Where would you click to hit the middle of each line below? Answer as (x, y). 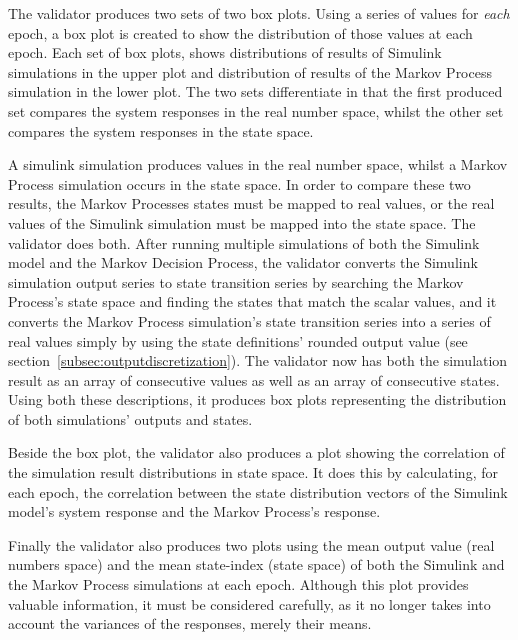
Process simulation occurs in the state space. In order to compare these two (239, 183)
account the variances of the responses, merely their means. (190, 623)
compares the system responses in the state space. (161, 130)
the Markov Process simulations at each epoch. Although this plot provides (238, 584)
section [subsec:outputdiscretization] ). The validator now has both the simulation (258, 360)
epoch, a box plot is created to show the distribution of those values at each (240, 32)
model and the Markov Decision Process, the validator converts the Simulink (243, 262)
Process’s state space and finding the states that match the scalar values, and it (252, 301)
